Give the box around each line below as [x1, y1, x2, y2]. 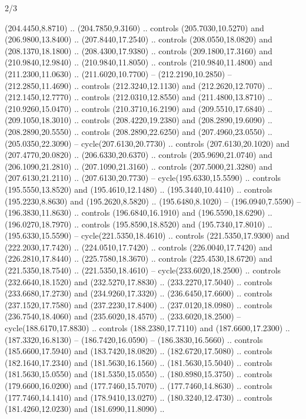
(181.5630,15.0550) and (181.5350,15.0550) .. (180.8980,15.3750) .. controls [5, 368, 272, 380]
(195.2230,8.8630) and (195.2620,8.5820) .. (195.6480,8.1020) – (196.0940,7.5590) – [5, 194, 301, 207]
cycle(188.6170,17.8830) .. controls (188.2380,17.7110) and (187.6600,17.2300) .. [5, 322, 290, 334]
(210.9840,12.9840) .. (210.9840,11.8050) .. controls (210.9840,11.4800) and [5, 56, 272, 68]
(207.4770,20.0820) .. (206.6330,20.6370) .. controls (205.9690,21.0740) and [5, 149, 272, 161]
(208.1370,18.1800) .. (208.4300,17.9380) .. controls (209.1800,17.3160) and [5, 44, 272, 57]
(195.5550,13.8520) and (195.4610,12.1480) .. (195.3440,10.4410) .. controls [5, 183, 272, 195]
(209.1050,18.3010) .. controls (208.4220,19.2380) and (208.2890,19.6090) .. [5, 114, 272, 126]
